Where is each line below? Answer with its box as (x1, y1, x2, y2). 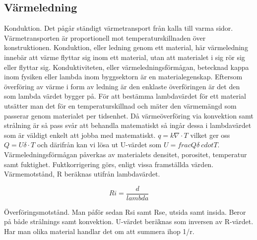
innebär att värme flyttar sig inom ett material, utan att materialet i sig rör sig (4, 52, 245, 62)
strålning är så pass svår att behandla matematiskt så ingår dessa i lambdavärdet (4, 120, 252, 130)
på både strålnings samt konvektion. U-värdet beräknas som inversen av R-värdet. (4, 216, 254, 227)
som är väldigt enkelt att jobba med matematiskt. (4, 129, 156, 140)
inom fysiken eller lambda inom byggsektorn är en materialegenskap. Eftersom (4, 71, 243, 82)
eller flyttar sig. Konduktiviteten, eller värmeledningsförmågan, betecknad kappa (4, 61, 249, 72)
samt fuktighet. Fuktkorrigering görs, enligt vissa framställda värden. (4, 159, 214, 169)
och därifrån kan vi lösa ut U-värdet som (37, 139, 162, 150)
